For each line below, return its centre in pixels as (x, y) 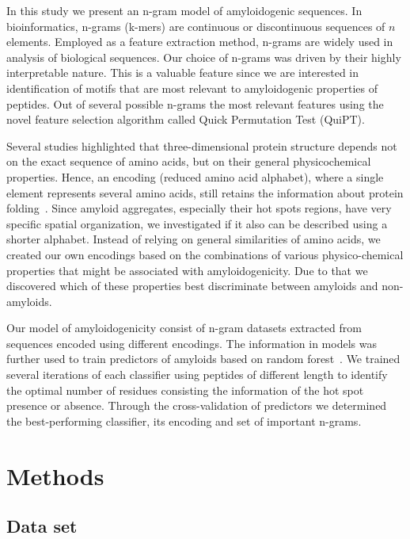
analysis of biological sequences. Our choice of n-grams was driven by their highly (204, 57)
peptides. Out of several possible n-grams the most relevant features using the (195, 103)
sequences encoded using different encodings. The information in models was (192, 343)
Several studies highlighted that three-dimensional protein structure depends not (202, 145)
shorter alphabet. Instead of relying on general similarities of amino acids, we (194, 239)
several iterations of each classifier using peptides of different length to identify (197, 375)
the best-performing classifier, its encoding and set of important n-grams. (184, 420)
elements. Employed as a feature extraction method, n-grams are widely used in (200, 42)
